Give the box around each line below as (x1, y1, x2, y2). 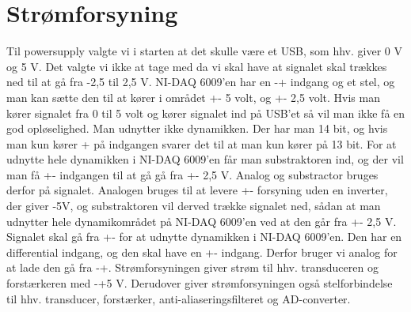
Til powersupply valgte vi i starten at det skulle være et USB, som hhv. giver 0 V (6, 43, 402, 59)
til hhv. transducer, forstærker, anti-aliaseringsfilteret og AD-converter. (6, 290, 351, 306)
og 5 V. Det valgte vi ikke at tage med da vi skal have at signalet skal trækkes (6, 58, 387, 74)
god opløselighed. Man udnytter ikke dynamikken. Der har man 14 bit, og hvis (6, 120, 388, 137)
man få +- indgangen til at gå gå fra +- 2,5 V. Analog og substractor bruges (6, 166, 379, 182)
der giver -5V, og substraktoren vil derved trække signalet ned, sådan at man (6, 197, 381, 214)
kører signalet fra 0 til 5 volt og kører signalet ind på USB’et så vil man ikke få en (6, 104, 405, 121)
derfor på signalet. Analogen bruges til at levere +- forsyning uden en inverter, (6, 182, 388, 198)
